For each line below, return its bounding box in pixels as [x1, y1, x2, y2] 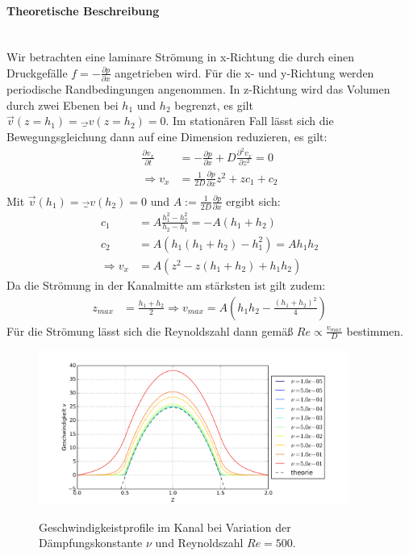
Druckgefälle [6, 64, 68, 81]
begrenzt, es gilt [174, 96, 253, 113]
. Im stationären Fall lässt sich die [165, 112, 334, 129]
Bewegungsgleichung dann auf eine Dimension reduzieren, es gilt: [6, 128, 328, 145]
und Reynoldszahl [155, 534, 244, 551]
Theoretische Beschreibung [6, 2, 160, 19]
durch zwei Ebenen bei [6, 96, 119, 113]
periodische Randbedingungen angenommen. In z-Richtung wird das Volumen [6, 81, 390, 98]
